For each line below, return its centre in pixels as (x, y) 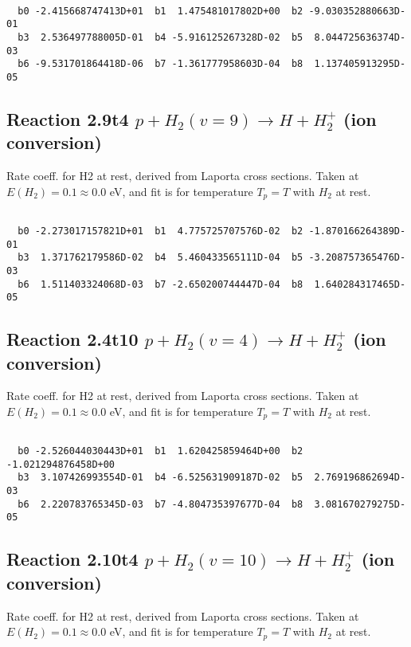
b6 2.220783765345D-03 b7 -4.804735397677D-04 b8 (160, 504)
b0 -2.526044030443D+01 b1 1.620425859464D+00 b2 (160, 451)
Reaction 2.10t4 (72, 559)
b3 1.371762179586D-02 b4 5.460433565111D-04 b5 (160, 258)
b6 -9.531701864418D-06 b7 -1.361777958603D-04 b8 (160, 64)
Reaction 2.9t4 (68, 118)
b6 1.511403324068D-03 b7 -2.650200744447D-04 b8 (160, 284)
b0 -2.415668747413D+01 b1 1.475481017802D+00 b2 (160, 11)
